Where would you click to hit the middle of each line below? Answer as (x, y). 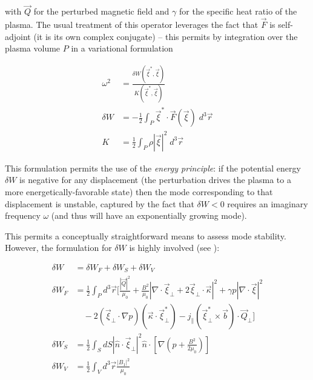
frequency (23, 215)
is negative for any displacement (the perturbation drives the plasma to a (155, 180)
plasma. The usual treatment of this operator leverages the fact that (132, 25)
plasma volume (33, 48)
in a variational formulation (122, 48)
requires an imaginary (268, 203)
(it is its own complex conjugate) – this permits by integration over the (166, 36)
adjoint (18, 36)
